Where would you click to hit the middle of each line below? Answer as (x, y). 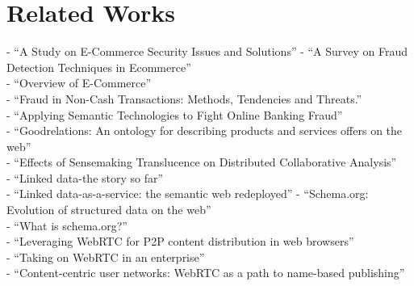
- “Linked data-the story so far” (85, 177)
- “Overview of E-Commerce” (79, 83)
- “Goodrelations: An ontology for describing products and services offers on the (205, 130)
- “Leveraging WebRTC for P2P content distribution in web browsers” (180, 241)
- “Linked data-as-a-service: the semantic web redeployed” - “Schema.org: (188, 193)
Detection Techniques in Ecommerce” (99, 67)
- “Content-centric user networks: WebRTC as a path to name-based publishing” (206, 273)
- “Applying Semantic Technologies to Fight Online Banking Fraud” (175, 114)
